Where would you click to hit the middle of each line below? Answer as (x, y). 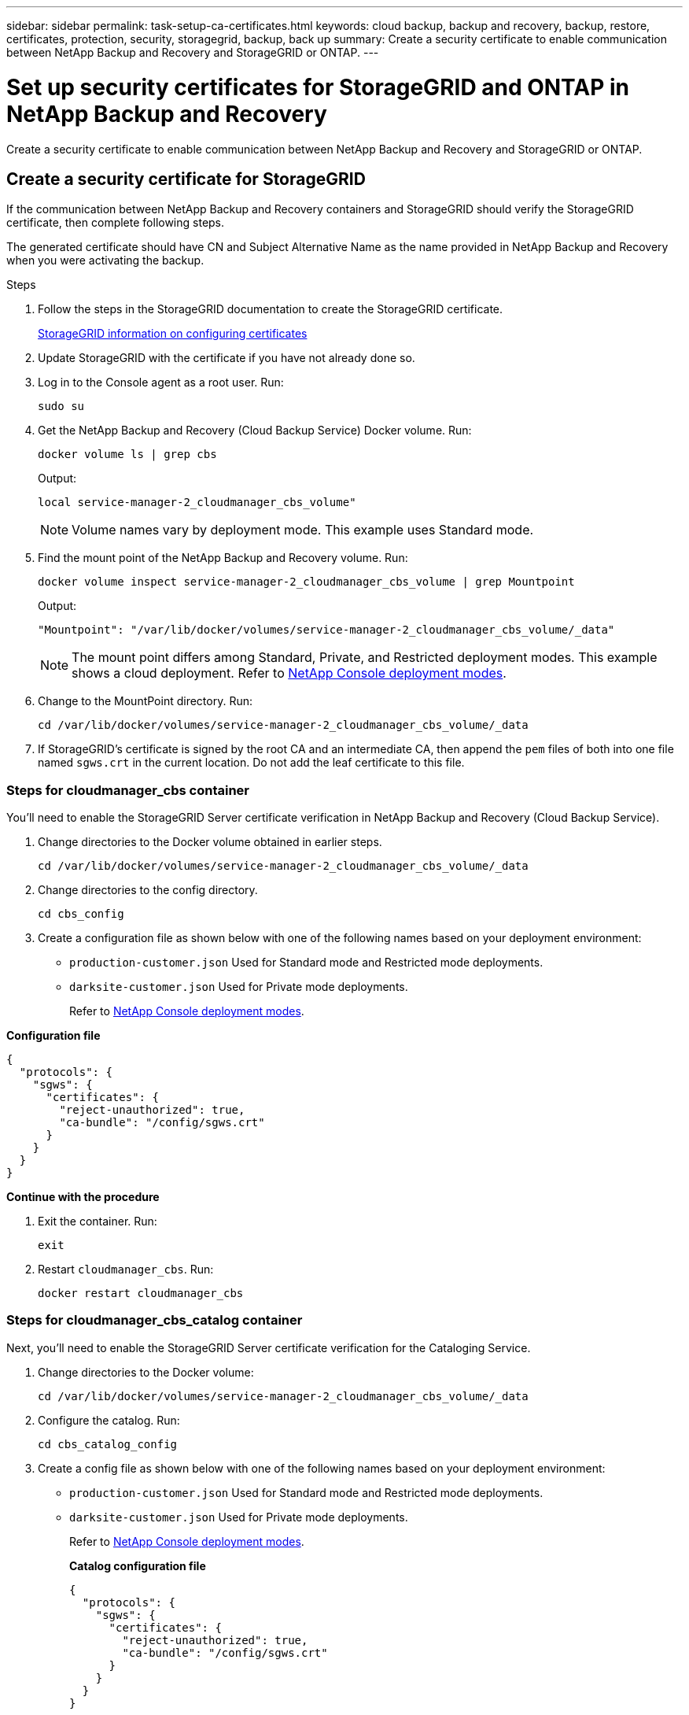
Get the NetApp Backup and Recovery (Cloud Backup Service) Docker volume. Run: (255, 431)
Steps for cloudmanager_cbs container (128, 790)
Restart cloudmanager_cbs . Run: (126, 1270)
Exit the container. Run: (98, 1222)
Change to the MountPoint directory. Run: (145, 701)
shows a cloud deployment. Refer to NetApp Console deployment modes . (289, 673)
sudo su (61, 407)
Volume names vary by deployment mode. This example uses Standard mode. (303, 530)
